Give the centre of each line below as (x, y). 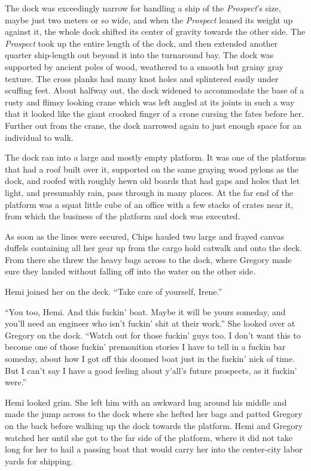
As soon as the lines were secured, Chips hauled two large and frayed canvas (144, 236)
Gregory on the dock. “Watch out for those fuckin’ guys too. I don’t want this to (153, 335)
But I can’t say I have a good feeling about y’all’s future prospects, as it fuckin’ (151, 370)
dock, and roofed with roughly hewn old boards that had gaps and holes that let (153, 181)
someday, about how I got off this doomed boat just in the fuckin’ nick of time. (150, 359)
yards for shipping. (39, 461)
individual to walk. (39, 137)
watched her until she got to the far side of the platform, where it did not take (149, 437)
